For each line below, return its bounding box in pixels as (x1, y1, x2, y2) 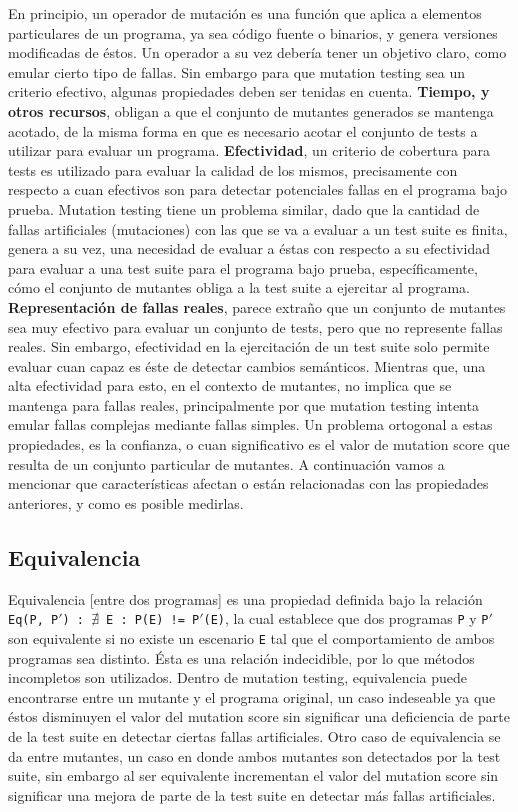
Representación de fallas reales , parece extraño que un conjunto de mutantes (8, 296, 506, 317)
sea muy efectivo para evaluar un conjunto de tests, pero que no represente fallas (8, 316, 503, 337)
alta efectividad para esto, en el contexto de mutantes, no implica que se (8, 375, 452, 396)
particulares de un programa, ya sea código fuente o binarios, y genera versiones (8, 22, 498, 43)
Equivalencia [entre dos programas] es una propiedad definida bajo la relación (8, 588, 483, 609)
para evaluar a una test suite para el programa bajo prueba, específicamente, (8, 257, 478, 278)
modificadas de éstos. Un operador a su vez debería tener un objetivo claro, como (8, 42, 507, 63)
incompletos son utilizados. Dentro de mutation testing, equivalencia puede (8, 667, 468, 688)
